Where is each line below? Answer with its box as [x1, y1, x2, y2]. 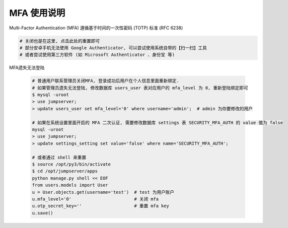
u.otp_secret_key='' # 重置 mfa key [32, 203, 169, 209]
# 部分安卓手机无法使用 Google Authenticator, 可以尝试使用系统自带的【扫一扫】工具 [19, 45, 207, 51]
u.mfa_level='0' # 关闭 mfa [32, 196, 159, 202]
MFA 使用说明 [9, 7, 66, 18]
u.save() [32, 210, 54, 216]
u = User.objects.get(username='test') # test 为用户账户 [32, 189, 175, 195]
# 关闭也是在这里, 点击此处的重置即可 [19, 38, 100, 44]
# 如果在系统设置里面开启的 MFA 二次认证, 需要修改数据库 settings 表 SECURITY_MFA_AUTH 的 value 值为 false [32, 120, 283, 125]
